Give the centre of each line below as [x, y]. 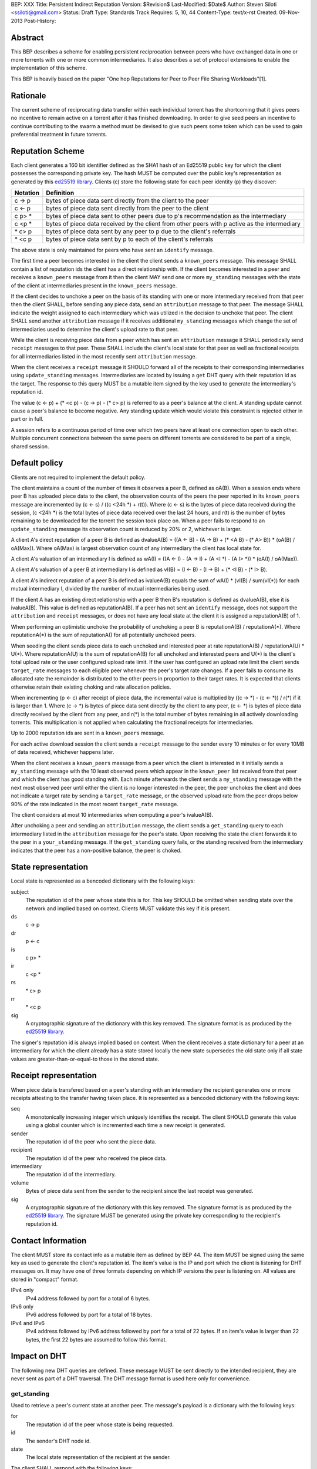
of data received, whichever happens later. [63, 752]
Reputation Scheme [48, 151]
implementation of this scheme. [49, 68]
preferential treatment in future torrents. [59, 134]
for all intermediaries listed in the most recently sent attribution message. [104, 356]
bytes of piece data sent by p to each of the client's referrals [130, 239]
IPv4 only [22, 1290]
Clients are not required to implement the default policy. [78, 477]
